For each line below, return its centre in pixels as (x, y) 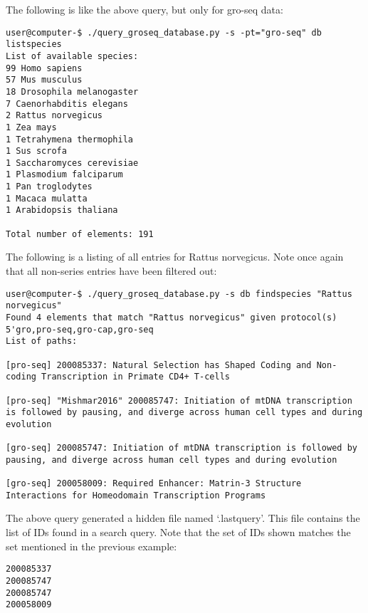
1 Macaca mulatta (47, 198)
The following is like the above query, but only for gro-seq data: (144, 9)
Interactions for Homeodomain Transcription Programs (136, 495)
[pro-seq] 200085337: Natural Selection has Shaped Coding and (159, 365)
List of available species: (72, 56)
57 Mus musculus (44, 80)
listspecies (34, 44)
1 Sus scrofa (36, 151)
